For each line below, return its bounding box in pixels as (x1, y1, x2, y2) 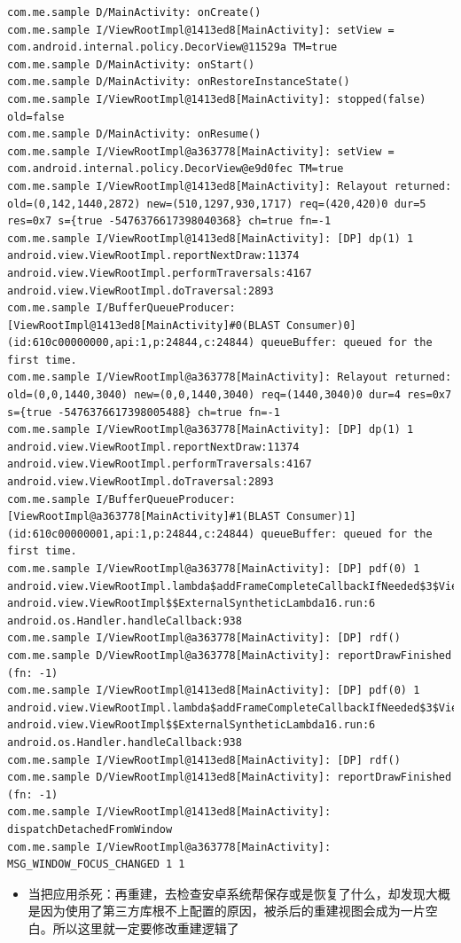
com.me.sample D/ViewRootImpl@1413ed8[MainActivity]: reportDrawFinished (7, 771, 452, 784)
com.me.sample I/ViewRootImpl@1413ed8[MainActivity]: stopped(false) (7, 92, 426, 106)
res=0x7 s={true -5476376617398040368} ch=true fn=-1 (7, 215, 332, 228)
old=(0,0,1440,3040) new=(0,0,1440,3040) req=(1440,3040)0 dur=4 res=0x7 (7, 389, 452, 402)
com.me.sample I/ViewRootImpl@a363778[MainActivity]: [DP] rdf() (7, 632, 401, 645)
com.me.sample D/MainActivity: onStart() (7, 58, 255, 71)
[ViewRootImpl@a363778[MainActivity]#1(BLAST (7, 510, 280, 523)
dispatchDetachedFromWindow (7, 822, 173, 836)
